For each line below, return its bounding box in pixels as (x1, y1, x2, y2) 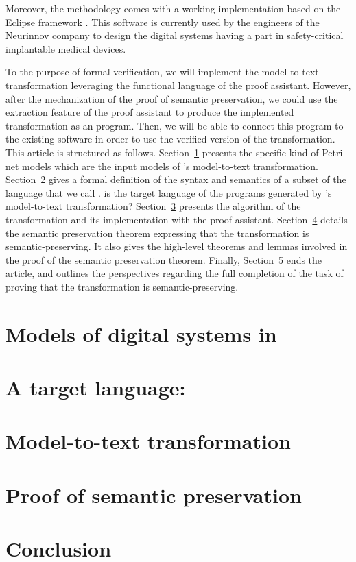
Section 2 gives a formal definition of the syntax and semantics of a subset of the (5, 172, 346, 186)
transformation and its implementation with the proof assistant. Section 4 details (5, 212, 348, 226)
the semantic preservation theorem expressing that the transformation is (5, 225, 309, 240)
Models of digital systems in (5, 319, 277, 347)
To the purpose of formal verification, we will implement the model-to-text (5, 64, 319, 79)
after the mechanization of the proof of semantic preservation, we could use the (5, 91, 338, 106)
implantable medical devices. (5, 41, 126, 56)
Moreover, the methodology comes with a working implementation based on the (5, 1, 341, 15)
